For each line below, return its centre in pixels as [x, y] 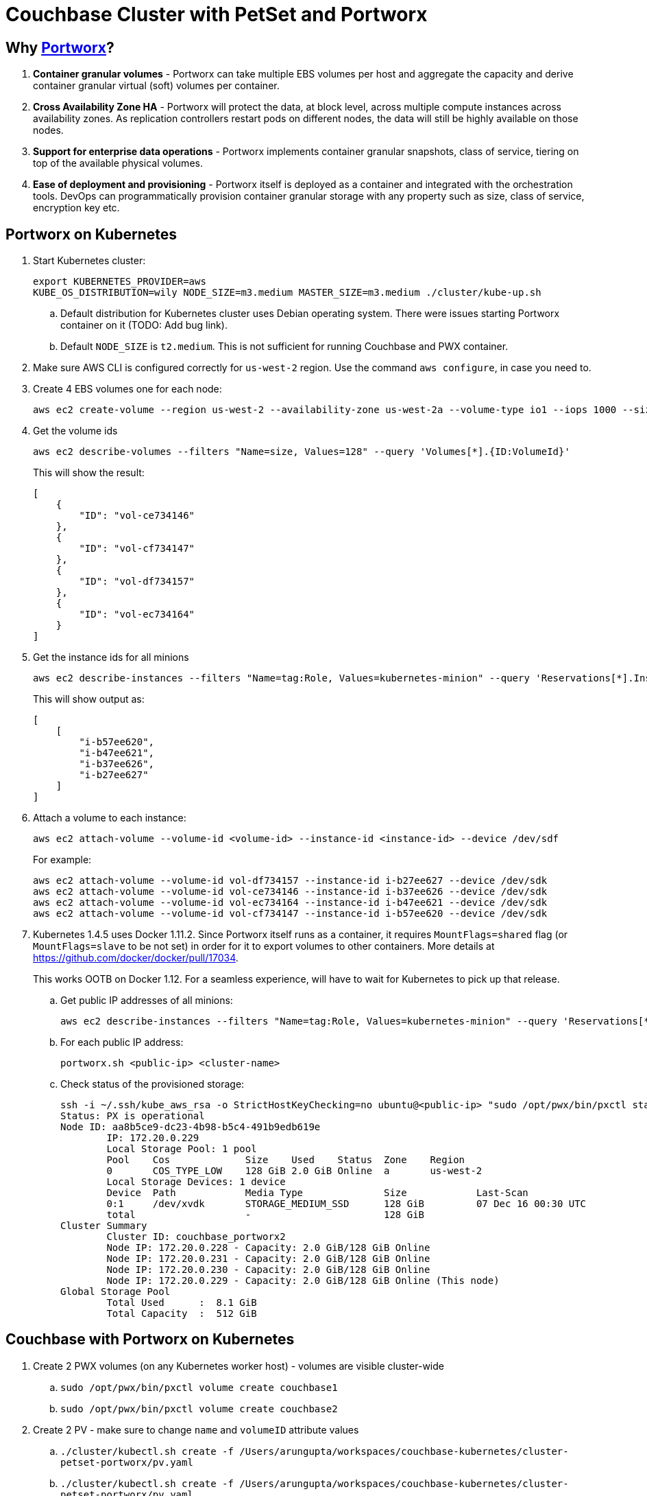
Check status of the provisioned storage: [152, 1084]
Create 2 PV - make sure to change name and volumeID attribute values [196, 1429]
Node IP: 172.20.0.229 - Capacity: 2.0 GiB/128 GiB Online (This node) [303, 1281]
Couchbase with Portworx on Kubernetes [150, 1340]
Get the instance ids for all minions [111, 657]
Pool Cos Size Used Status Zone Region [286, 1160]
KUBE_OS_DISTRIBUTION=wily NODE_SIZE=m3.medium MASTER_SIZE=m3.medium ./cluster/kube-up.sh [287, 293]
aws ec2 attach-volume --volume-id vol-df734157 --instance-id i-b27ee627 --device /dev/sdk [290, 881]
